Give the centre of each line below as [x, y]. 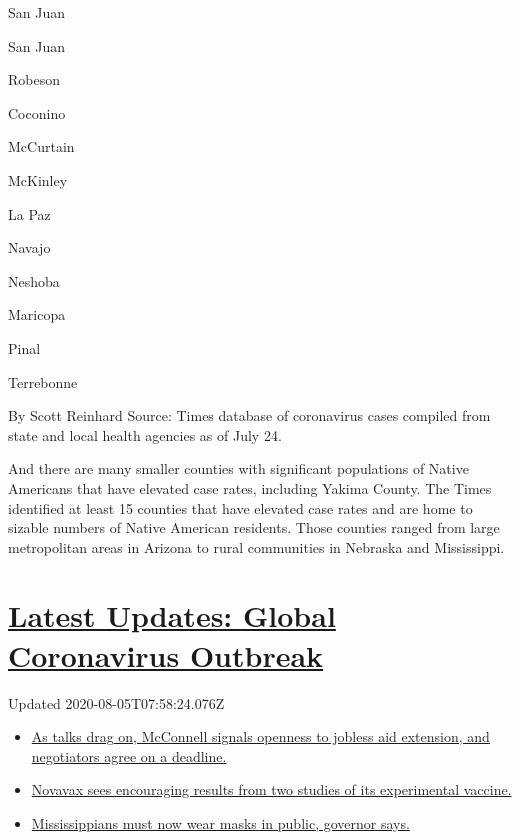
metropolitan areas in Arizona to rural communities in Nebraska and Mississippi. [256, 546]
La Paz [29, 213]
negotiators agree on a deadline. [129, 755]
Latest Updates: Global [172, 615]
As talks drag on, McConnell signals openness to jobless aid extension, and [260, 736]
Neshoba [34, 280]
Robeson [34, 79]
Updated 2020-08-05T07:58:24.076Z [116, 702]
